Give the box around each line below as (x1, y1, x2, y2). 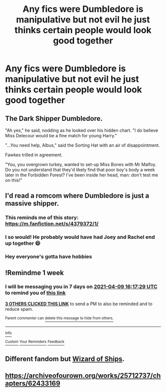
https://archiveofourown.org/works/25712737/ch (5, 371, 161, 380)
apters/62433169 (5, 379, 61, 388)
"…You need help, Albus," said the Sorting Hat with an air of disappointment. (5, 142, 160, 148)
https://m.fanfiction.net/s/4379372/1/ (5, 221, 99, 227)
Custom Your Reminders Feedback (5, 339, 65, 344)
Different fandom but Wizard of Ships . (5, 354, 125, 363)
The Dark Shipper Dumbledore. (5, 114, 103, 122)
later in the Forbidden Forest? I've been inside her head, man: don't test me (5, 172, 158, 178)
